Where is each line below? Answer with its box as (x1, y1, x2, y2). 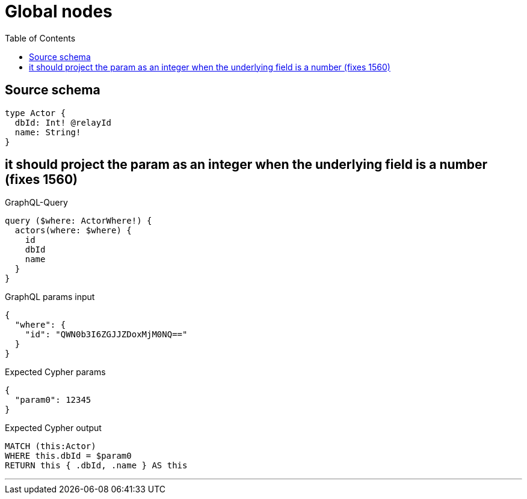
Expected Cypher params (5, 367, 106, 378)
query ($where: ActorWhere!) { (5, 216, 152, 226)
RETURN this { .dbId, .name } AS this (5, 461, 188, 471)
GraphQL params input (5, 292, 95, 302)
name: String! (14, 127, 81, 137)
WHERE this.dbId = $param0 (5, 451, 132, 461)
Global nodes (5, 1, 112, 22)
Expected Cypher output (5, 423, 102, 433)
